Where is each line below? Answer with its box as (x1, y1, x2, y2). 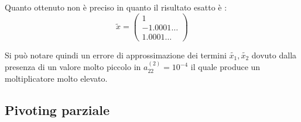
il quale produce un (190, 61, 261, 73)
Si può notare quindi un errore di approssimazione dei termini (5, 48, 227, 61)
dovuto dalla (251, 48, 297, 61)
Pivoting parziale (5, 100, 110, 118)
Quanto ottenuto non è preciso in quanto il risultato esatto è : (5, 1, 227, 13)
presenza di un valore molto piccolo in (5, 61, 141, 73)
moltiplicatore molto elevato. (5, 72, 108, 84)
